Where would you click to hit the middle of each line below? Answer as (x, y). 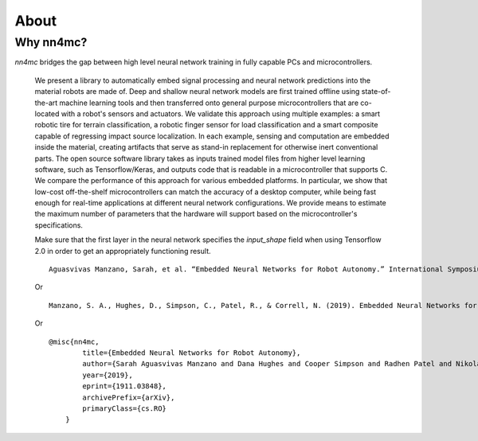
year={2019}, (108, 375)
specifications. (59, 225)
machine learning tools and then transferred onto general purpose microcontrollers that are (209, 103)
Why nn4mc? (51, 42)
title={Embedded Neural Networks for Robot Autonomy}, (192, 353)
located (47, 113)
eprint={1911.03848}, (125, 386)
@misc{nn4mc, (74, 341)
